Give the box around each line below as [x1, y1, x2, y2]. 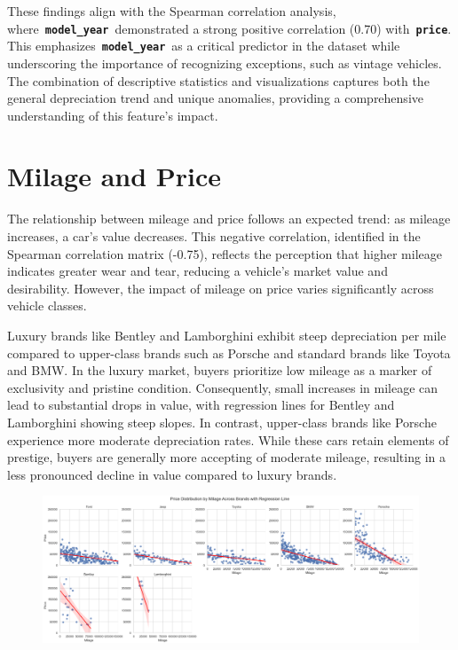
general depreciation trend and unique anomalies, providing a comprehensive [7, 89, 423, 107]
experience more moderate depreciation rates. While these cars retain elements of [7, 430, 449, 449]
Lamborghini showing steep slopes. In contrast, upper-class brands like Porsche [7, 412, 437, 431]
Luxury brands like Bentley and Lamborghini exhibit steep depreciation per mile [7, 325, 446, 344]
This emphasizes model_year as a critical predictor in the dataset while [7, 36, 400, 55]
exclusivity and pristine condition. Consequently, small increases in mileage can [7, 378, 438, 396]
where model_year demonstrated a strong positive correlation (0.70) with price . [7, 19, 452, 37]
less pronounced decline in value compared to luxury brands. [7, 465, 337, 483]
